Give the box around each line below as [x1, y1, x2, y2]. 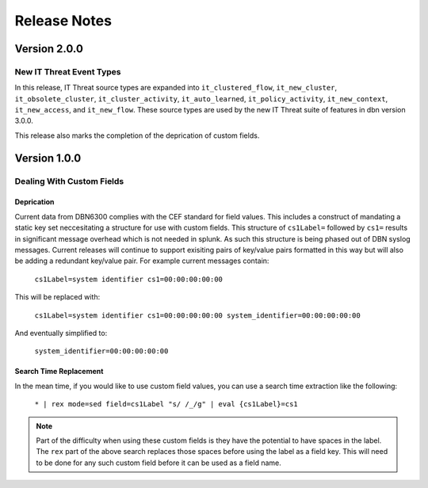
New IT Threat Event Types [14, 66, 122, 77]
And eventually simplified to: [14, 328, 108, 337]
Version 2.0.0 [14, 42, 83, 55]
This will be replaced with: [14, 292, 101, 302]
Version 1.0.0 [14, 151, 82, 165]
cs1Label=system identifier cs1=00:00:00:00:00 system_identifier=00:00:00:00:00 [34, 311, 361, 320]
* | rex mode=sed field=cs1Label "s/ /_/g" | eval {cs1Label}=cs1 [34, 400, 299, 409]
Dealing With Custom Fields [14, 175, 124, 186]
